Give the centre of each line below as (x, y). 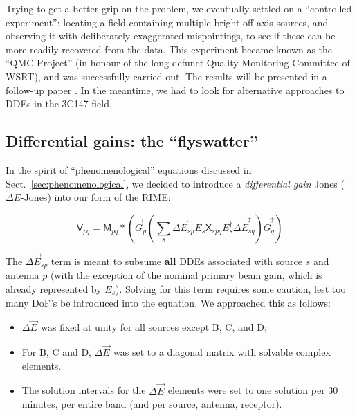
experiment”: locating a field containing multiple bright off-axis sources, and (167, 22)
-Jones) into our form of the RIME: (96, 197)
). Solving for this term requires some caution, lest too (231, 289)
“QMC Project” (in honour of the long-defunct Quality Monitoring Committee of (178, 63)
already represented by (54, 289)
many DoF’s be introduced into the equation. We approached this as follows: (168, 302)
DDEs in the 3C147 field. (59, 103)
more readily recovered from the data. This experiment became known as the (169, 49)
